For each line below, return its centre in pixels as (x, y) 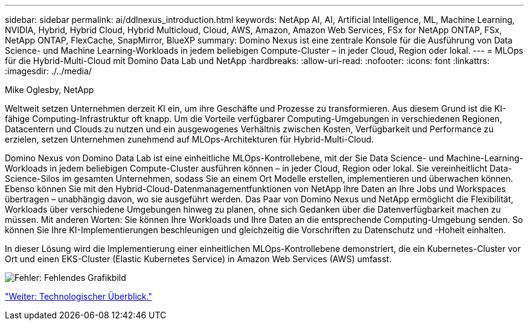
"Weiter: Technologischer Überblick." (79, 296)
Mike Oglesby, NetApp (50, 90)
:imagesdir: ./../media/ (48, 71)
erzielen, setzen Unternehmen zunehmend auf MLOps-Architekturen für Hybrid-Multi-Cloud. (189, 139)
